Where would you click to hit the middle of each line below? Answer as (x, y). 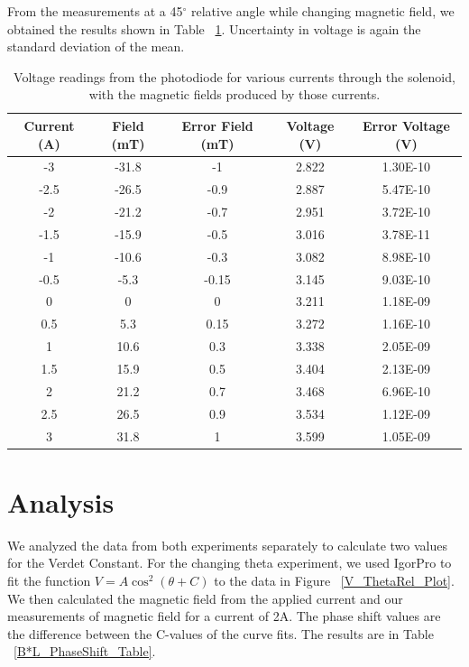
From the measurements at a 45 (95, 11)
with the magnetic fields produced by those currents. (234, 94)
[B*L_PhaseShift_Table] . (85, 651)
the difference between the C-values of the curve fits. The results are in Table (221, 633)
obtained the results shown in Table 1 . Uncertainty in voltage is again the (214, 28)
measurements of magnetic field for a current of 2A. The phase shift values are (224, 616)
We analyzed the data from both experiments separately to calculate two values (227, 545)
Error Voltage (406, 125)
